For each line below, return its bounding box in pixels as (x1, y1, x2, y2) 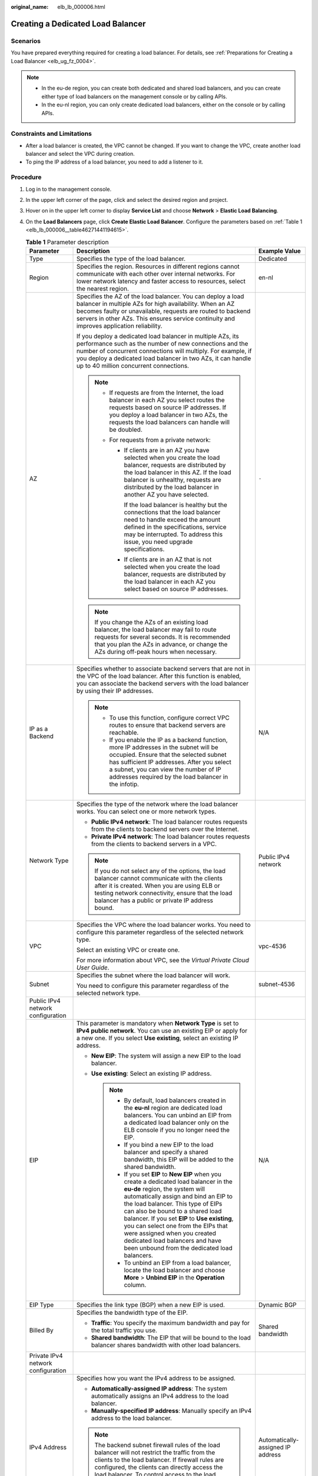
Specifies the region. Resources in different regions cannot (76, 262, 240, 270)
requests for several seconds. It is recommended (94, 632, 231, 641)
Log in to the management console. (25, 185, 112, 192)
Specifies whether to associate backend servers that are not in (76, 664, 250, 672)
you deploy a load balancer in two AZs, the (109, 410, 228, 419)
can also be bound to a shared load (124, 1207, 222, 1215)
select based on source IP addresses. (124, 584, 228, 593)
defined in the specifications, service (124, 523, 227, 531)
